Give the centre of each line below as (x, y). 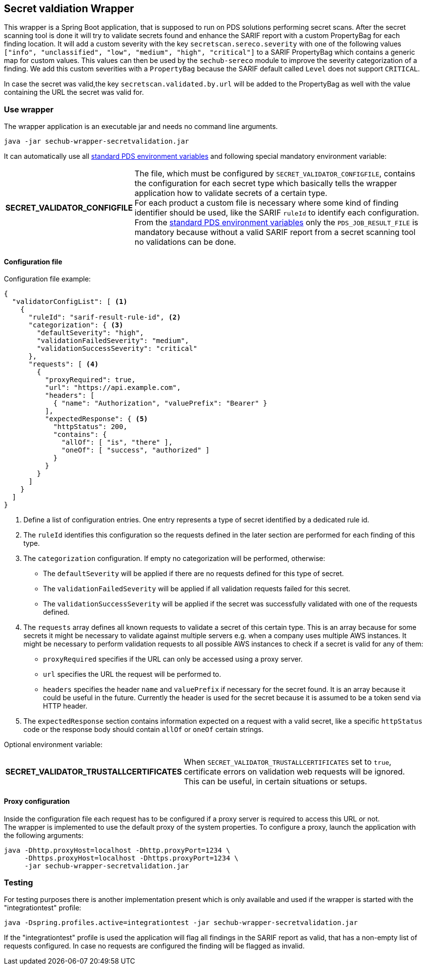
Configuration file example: (47, 279)
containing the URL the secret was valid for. (74, 92)
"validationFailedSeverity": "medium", (113, 341)
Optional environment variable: (53, 745)
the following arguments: (44, 835)
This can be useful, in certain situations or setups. (275, 782)
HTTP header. (65, 706)
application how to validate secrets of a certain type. (231, 193)
